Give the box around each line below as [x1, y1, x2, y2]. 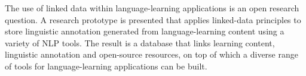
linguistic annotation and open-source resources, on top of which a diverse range [5, 48, 298, 61]
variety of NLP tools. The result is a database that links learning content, [5, 36, 275, 49]
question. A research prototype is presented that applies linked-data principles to [5, 13, 301, 26]
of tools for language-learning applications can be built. [5, 59, 207, 72]
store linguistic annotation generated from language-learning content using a [5, 25, 284, 37]
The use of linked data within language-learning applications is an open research [5, 2, 299, 14]
